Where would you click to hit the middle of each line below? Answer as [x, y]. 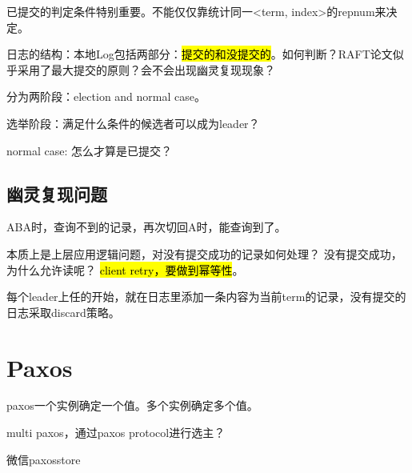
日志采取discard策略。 [63, 312]
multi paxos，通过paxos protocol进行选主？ [116, 433]
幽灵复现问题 [57, 193]
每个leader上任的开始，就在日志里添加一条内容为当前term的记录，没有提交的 [206, 297]
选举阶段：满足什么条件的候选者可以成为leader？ [133, 123]
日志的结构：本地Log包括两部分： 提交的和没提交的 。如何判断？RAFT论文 [200, 54]
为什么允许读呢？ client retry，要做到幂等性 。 [125, 269]
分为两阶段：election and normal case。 [106, 96]
